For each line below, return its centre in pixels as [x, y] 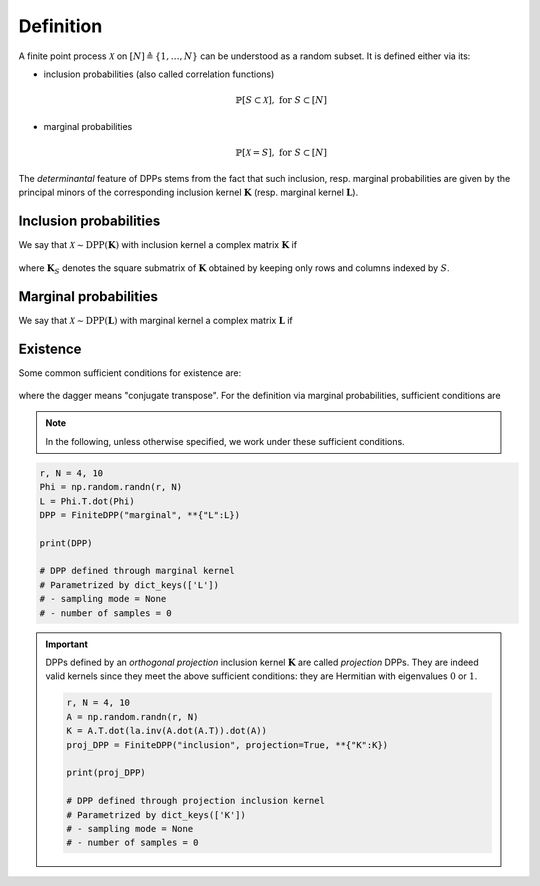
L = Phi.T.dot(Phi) [87, 501]
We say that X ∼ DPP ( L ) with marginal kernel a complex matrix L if [156, 320]
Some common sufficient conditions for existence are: [130, 372]
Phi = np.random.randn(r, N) [111, 487]
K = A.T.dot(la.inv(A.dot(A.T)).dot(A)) [166, 731]
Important [67, 644]
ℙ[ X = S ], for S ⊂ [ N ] [281, 152]
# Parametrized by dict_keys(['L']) [129, 584]
